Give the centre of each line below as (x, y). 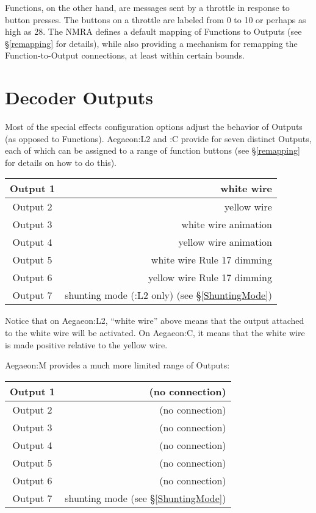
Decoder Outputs (79, 97)
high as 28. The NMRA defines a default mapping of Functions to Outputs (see (153, 31)
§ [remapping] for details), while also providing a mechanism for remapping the (151, 43)
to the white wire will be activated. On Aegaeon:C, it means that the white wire (155, 333)
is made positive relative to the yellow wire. (86, 344)
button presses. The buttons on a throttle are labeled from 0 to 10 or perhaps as (156, 19)
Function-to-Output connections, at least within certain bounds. (125, 55)
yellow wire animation (225, 242)
